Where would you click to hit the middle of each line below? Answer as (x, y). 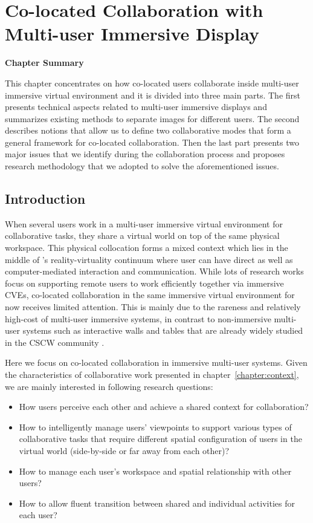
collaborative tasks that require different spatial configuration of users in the (160, 439)
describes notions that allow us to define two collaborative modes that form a (148, 130)
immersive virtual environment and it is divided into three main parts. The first (153, 95)
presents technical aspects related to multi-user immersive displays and (136, 107)
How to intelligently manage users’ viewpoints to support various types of (155, 427)
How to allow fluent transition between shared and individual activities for (157, 503)
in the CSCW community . (55, 342)
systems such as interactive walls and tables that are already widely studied (163, 330)
